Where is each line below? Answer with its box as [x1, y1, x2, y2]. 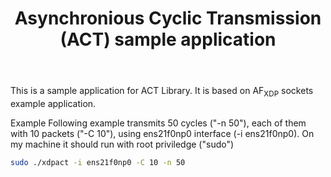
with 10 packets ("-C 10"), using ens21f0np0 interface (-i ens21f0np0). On [10, 127, 315, 139]
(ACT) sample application [59, 28, 277, 51]
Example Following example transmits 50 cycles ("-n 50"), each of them [10, 117, 307, 129]
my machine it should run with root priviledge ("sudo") [10, 138, 235, 150]
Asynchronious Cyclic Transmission [14, 7, 322, 30]
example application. [10, 97, 97, 109]
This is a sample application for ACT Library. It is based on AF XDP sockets [10, 85, 314, 99]
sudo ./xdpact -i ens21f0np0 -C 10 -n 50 [10, 157, 186, 167]
